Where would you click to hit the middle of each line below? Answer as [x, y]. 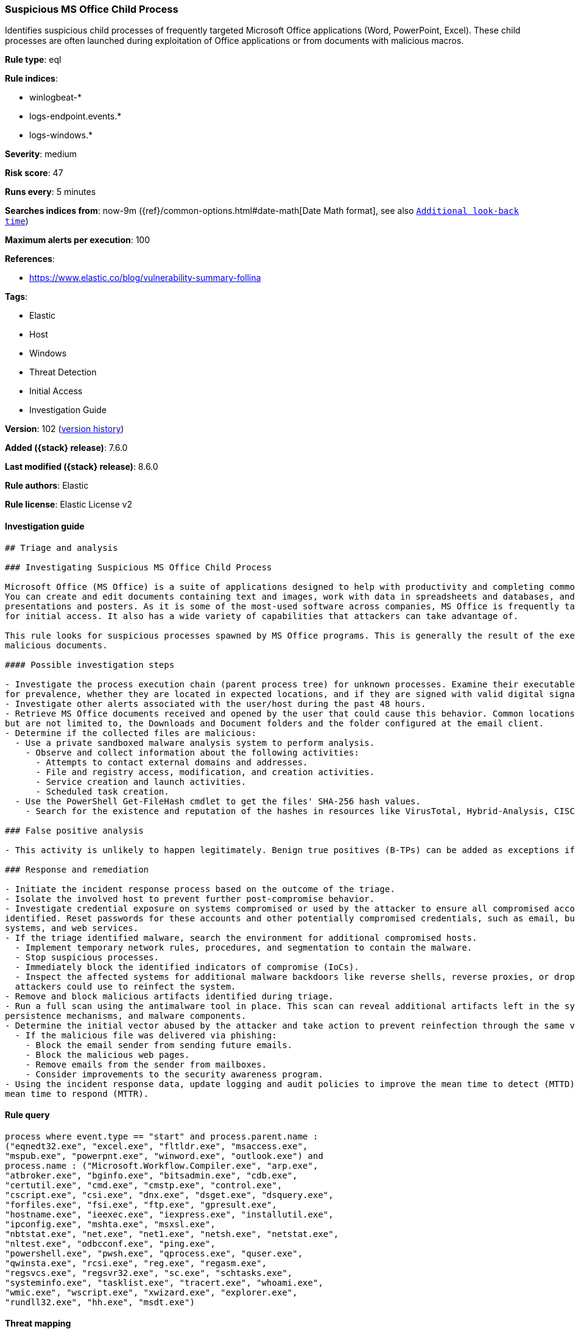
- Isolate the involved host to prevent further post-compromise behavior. [190, 898]
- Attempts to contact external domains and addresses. [172, 762]
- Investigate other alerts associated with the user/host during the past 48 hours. [216, 703]
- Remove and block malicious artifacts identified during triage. [169, 996]
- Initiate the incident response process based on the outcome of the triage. [200, 889]
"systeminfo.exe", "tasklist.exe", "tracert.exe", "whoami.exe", [164, 1282]
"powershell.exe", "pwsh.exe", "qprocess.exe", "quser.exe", [154, 1253]
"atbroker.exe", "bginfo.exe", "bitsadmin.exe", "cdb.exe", [151, 1175]
